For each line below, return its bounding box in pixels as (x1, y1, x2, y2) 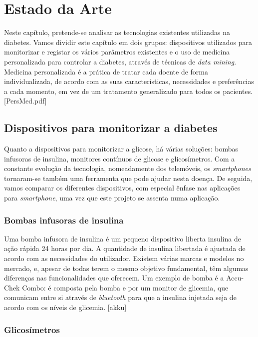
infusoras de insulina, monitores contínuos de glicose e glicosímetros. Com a (4, 153, 235, 163)
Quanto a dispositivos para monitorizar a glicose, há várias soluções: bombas (4, 143, 238, 154)
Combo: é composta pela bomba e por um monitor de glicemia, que (22, 282, 229, 292)
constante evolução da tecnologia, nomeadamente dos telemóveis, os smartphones (4, 163, 251, 173)
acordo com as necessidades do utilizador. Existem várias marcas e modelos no (4, 253, 244, 263)
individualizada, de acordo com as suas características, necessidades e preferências (4, 76, 254, 86)
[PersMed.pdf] (4, 95, 47, 106)
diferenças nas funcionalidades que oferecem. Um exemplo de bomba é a (4, 272, 224, 283)
